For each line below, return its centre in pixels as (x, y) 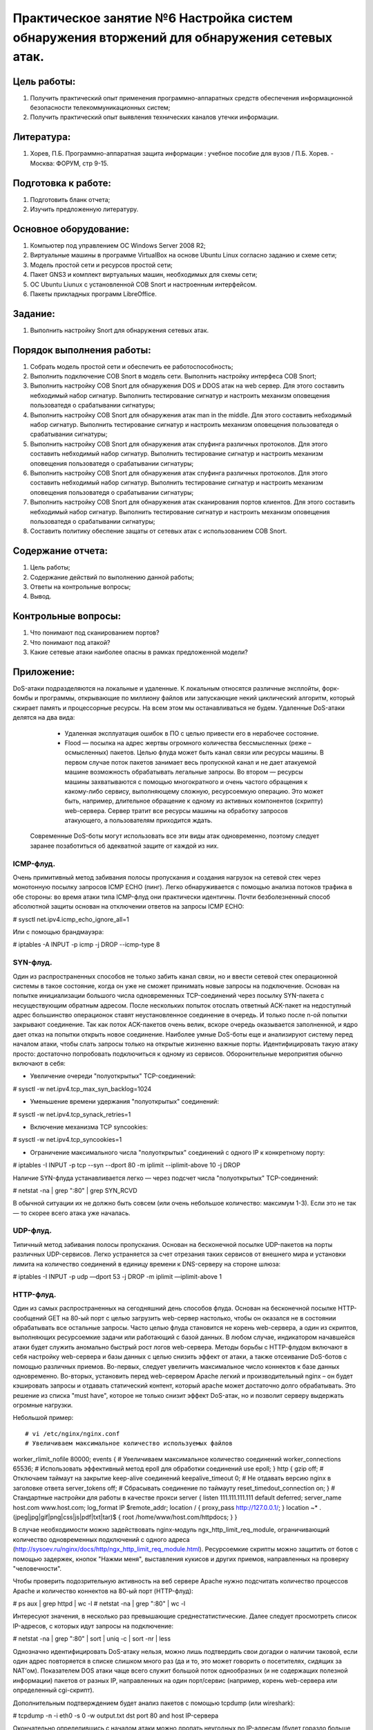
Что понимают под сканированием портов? (95, 632)
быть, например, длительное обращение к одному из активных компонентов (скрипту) (194, 801)
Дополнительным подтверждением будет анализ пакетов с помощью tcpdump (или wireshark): (154, 1703)
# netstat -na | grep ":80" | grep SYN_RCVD (75, 1190)
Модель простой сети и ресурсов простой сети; (101, 265)
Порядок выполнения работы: (82, 350)
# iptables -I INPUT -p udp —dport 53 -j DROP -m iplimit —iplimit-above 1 (117, 1277)
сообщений (30, 1318)
